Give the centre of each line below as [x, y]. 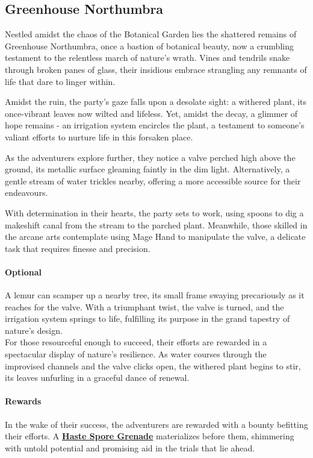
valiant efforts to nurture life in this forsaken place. [99, 136]
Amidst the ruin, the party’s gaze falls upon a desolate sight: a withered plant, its [156, 102]
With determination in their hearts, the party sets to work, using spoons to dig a [154, 212]
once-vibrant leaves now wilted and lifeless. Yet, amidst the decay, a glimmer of [151, 113]
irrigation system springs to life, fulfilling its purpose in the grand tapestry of [147, 318]
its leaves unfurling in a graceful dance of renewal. [97, 378]
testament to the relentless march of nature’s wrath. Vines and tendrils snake [147, 58]
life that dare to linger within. [60, 81]
